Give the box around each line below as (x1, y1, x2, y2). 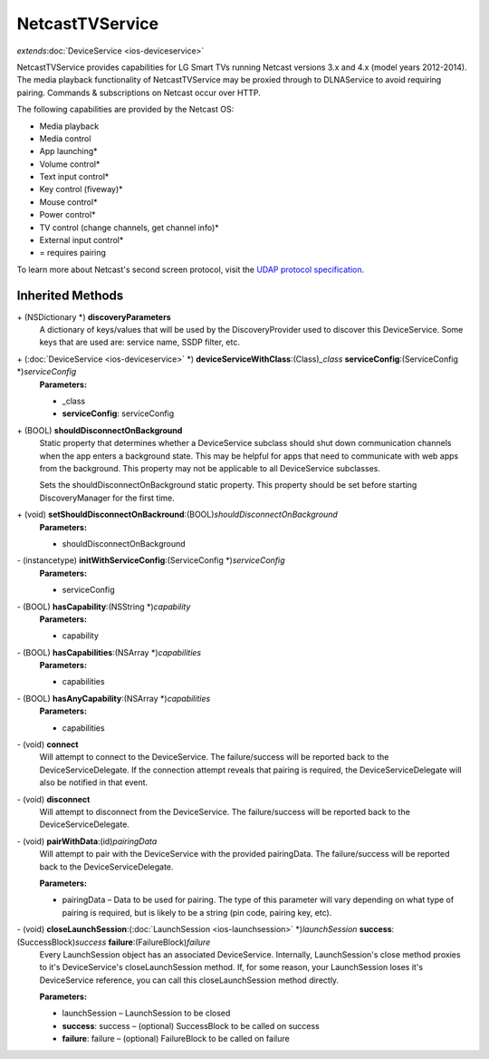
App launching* (39, 146, 99, 157)
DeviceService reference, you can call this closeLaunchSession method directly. (39, 975, 340, 986)
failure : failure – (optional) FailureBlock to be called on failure (62, 1034, 290, 1044)
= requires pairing (39, 248, 106, 258)
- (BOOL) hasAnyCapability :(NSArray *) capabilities (16, 693, 211, 704)
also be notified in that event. (39, 777, 149, 788)
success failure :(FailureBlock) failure (75, 937, 211, 947)
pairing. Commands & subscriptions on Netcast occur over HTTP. (16, 87, 262, 98)
